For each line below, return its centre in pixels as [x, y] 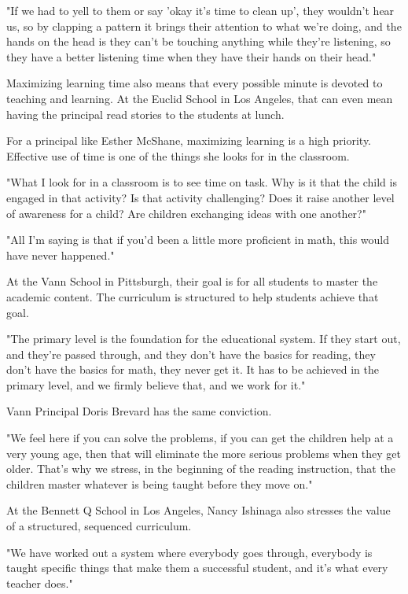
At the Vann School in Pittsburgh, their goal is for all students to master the [192, 281]
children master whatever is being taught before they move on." [160, 483]
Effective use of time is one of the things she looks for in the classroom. [178, 155]
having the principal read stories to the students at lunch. [145, 114]
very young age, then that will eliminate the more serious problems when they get [204, 453]
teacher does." [40, 583]
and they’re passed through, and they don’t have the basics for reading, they [191, 354]
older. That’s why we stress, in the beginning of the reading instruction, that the [201, 469]
